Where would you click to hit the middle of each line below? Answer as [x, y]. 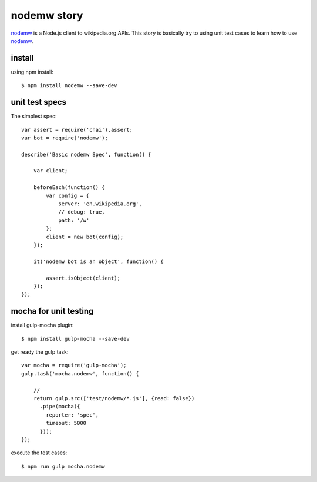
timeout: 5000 [66, 423]
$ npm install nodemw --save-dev [69, 86]
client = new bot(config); [85, 237]
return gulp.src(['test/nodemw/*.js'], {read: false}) [114, 398]
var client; [50, 171]
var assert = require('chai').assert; [77, 130]
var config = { [68, 195]
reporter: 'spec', [72, 415]
